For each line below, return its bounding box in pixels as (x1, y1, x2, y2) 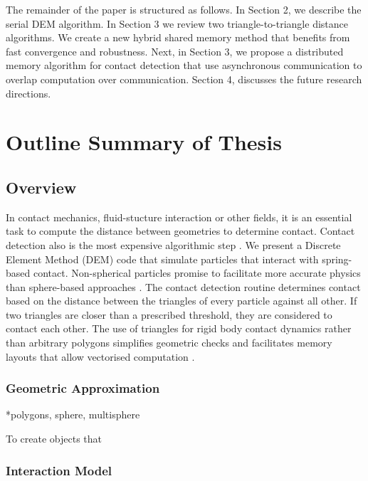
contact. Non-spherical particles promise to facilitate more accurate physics (33, 265, 361, 280)
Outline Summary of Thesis (6, 127, 282, 157)
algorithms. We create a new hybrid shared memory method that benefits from (6, 30, 350, 45)
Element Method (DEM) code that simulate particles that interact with (6, 251, 319, 266)
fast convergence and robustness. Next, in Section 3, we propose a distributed (6, 43, 344, 58)
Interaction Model (6, 461, 112, 479)
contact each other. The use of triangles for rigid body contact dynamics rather (6, 321, 352, 336)
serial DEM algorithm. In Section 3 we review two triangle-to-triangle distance (6, 16, 348, 31)
